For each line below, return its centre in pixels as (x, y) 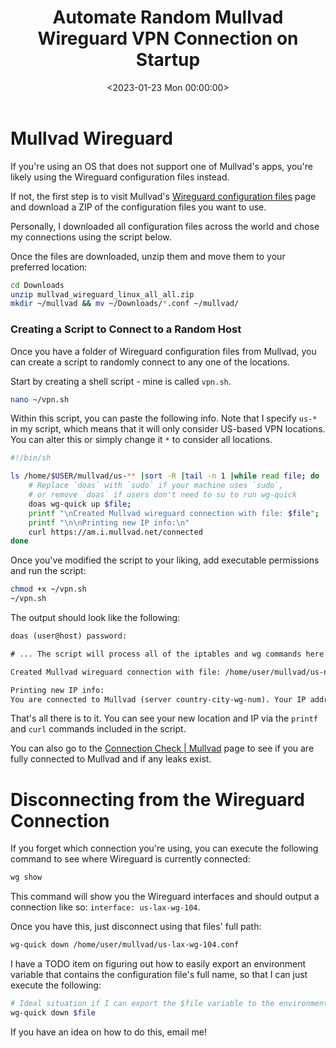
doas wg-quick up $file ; (80, 504)
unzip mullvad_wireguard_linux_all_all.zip (102, 294)
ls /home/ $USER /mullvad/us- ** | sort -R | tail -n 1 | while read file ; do (165, 476)
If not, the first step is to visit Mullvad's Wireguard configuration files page (163, 196)
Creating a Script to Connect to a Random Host (126, 329)
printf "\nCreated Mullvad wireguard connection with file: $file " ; (174, 513)
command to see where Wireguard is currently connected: (130, 859)
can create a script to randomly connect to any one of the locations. (150, 362)
